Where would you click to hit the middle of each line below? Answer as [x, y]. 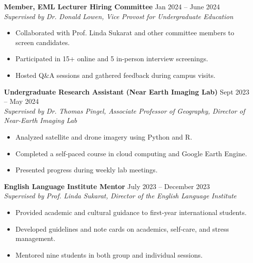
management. [35, 238]
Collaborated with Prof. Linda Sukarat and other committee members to [125, 33]
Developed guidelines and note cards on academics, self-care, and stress [122, 228]
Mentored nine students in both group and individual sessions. [109, 254]
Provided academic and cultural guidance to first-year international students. [131, 212]
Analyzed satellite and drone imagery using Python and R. [104, 136]
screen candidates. [43, 42]
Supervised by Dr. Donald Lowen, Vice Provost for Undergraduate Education [119, 16]
